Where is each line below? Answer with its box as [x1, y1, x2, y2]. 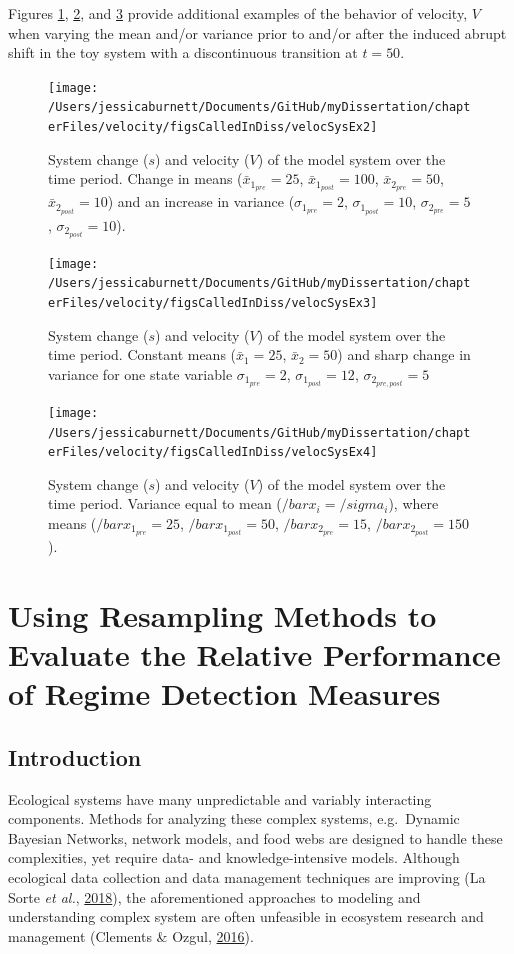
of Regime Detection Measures [8, 673, 441, 714]
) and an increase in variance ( [107, 191, 295, 212]
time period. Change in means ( [48, 168, 243, 189]
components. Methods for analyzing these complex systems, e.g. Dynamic [8, 808, 460, 829]
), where [388, 493, 439, 514]
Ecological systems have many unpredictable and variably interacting [8, 788, 432, 809]
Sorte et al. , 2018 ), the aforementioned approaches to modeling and [8, 886, 421, 907]
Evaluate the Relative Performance [8, 634, 501, 675]
